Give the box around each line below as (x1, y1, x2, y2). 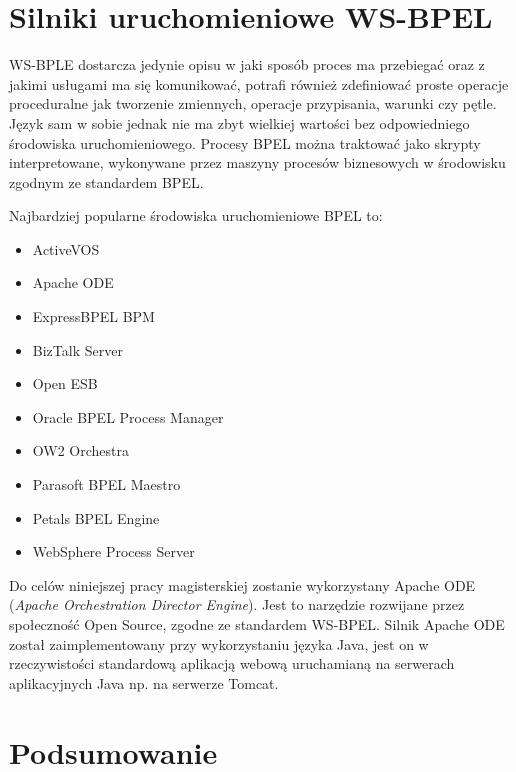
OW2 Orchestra (32, 440, 130, 461)
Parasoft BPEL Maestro (32, 474, 181, 495)
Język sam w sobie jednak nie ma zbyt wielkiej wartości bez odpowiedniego (9, 112, 470, 133)
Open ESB (32, 373, 98, 394)
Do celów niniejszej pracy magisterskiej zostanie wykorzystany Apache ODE (9, 574, 476, 595)
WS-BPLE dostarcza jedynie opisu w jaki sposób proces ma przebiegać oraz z (9, 54, 485, 75)
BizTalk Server (32, 339, 123, 360)
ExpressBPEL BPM (32, 306, 155, 327)
